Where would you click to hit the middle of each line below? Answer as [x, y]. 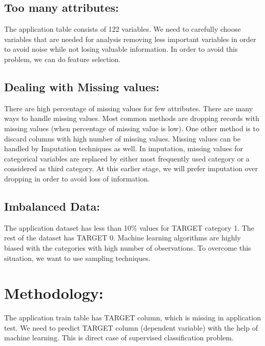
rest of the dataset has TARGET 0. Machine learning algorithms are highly [123, 238]
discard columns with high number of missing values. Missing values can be [123, 138]
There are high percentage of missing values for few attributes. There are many [129, 108]
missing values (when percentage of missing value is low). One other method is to [132, 128]
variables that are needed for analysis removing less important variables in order [130, 39]
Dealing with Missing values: [82, 86]
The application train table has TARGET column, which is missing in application [132, 318]
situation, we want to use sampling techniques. [77, 258]
